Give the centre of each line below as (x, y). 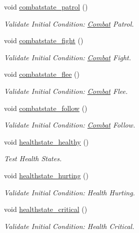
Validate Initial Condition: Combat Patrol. (69, 23)
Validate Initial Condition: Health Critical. (69, 226)
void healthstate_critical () (46, 209)
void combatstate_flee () (42, 74)
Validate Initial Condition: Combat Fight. (67, 57)
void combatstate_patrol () (46, 7)
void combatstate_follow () (46, 108)
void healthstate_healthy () (46, 141)
